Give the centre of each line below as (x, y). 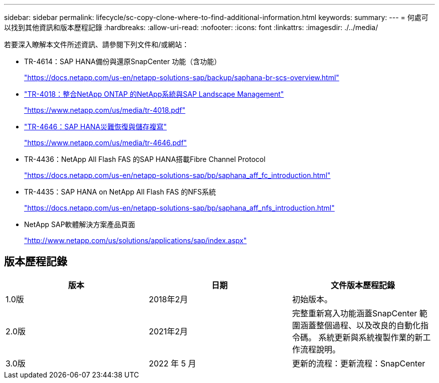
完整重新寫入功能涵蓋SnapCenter (355, 313)
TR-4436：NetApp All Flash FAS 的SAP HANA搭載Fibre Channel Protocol (145, 159)
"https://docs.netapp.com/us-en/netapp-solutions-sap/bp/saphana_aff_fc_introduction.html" (177, 175)
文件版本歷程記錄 (363, 285)
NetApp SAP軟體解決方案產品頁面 (80, 224)
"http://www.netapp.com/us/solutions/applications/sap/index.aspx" (136, 240)
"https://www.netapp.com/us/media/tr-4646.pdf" (105, 143)
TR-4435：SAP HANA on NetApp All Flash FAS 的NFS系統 (120, 192)
